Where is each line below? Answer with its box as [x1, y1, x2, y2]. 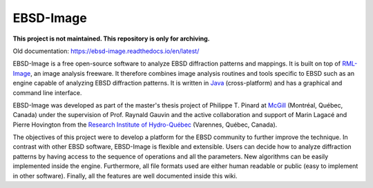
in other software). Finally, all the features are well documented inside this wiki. [12, 171, 238, 180]
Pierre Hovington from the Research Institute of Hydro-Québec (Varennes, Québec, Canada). [12, 121, 278, 129]
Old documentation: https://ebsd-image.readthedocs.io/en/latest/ [12, 47, 200, 55]
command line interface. [12, 88, 82, 96]
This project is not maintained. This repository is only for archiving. [12, 34, 210, 43]
